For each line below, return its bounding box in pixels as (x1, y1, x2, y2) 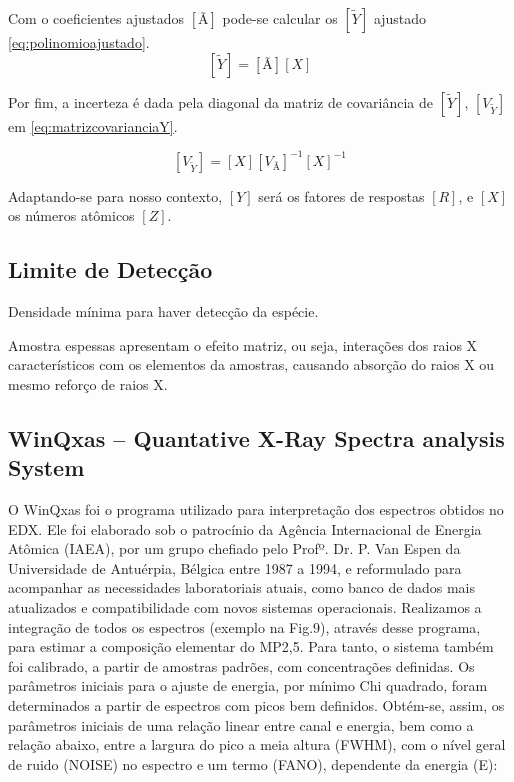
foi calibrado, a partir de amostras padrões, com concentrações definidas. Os (8, 655, 475, 676)
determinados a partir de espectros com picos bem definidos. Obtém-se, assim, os (8, 694, 505, 715)
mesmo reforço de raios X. (8, 373, 168, 394)
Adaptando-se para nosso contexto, (8, 185, 223, 206)
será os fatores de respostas (258, 185, 425, 206)
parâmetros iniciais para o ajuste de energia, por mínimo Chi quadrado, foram (8, 675, 488, 696)
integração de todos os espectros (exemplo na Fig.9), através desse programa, (8, 616, 481, 637)
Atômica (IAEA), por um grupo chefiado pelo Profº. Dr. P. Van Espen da (8, 538, 461, 559)
